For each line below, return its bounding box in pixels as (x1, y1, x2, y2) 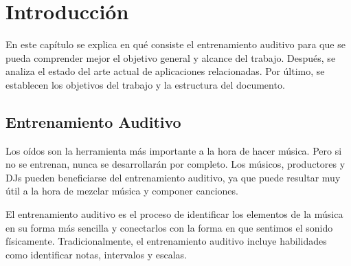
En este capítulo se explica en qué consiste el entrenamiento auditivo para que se (5, 37, 346, 52)
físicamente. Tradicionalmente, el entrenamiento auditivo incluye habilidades (5, 234, 327, 248)
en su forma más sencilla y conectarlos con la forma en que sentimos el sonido (5, 220, 333, 234)
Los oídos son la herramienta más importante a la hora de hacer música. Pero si (5, 143, 342, 157)
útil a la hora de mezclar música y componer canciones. (5, 184, 238, 198)
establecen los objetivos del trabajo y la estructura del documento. (5, 77, 285, 91)
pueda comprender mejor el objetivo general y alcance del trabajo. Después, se (5, 50, 336, 65)
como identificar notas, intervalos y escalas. (5, 247, 188, 261)
